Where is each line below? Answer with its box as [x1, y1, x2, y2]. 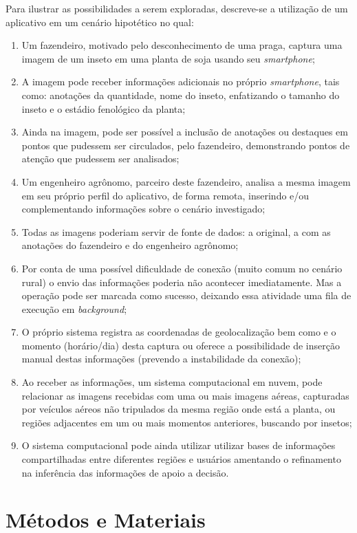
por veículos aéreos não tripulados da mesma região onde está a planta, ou [21, 402, 336, 416]
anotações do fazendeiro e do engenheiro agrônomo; [21, 238, 239, 252]
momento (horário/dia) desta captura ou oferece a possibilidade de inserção [21, 338, 340, 352]
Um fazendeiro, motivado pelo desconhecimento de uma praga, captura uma [21, 38, 343, 52]
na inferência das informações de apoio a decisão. [21, 465, 229, 479]
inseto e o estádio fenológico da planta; [21, 101, 186, 116]
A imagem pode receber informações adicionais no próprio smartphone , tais [21, 74, 340, 89]
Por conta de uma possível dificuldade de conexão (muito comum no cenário [21, 261, 343, 275]
